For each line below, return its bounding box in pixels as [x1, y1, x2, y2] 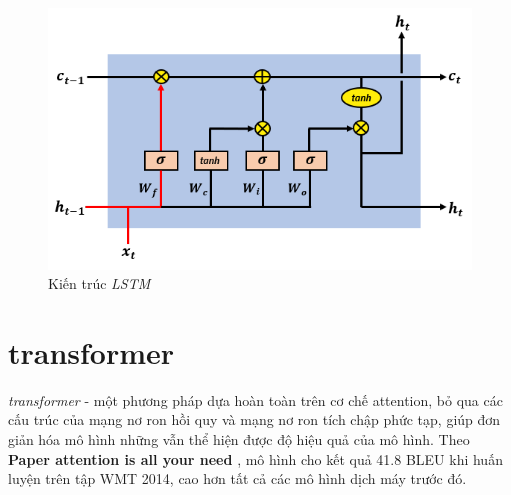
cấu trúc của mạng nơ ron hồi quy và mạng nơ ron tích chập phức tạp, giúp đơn [8, 409, 501, 430]
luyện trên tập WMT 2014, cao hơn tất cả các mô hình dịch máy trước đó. [8, 468, 467, 489]
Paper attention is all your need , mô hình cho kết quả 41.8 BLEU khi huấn [8, 448, 503, 469]
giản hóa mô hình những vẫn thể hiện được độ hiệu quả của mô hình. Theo [8, 429, 470, 450]
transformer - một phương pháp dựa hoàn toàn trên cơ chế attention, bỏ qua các [8, 389, 503, 410]
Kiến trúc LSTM [48, 273, 151, 294]
